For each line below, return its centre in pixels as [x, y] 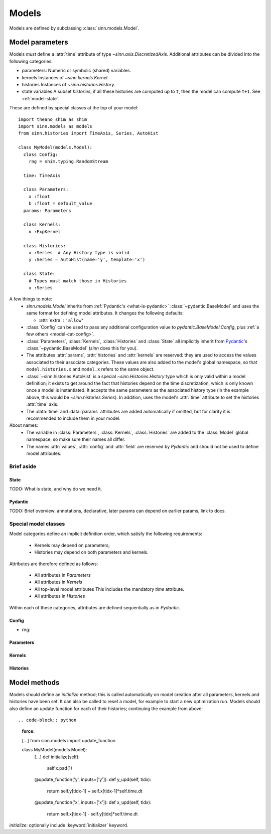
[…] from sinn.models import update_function [69, 740]
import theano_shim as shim [53, 119]
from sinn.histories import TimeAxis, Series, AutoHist [88, 133]
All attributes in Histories [60, 596]
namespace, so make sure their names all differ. [76, 439]
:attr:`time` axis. [42, 404]
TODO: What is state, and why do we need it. [56, 488]
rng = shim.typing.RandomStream [68, 161]
